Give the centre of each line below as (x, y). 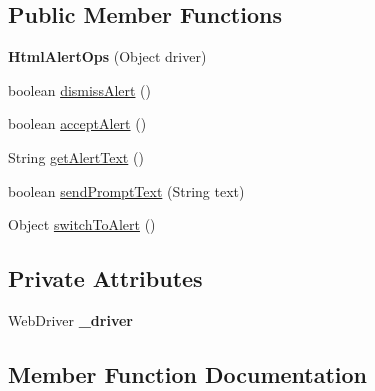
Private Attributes (105, 278)
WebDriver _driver (70, 319)
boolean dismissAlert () (80, 89)
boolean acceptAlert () (77, 123)
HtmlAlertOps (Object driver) (107, 56)
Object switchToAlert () (82, 224)
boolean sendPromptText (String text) (126, 190)
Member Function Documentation (188, 373)
